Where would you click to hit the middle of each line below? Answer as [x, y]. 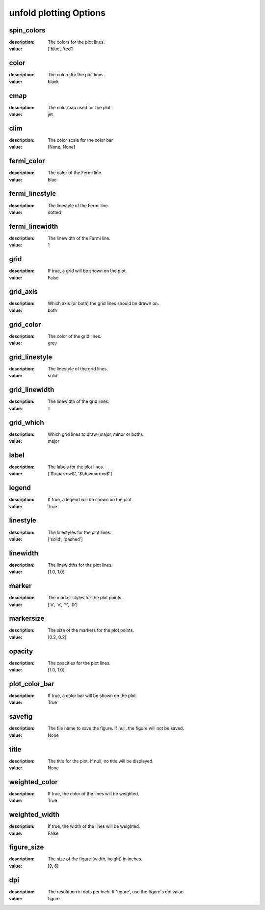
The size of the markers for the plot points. [91, 630]
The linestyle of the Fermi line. [78, 205]
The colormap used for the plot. [80, 107]
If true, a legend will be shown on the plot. [90, 500]
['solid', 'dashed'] [65, 539]
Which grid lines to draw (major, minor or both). [96, 434]
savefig [21, 716]
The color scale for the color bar [80, 140]
